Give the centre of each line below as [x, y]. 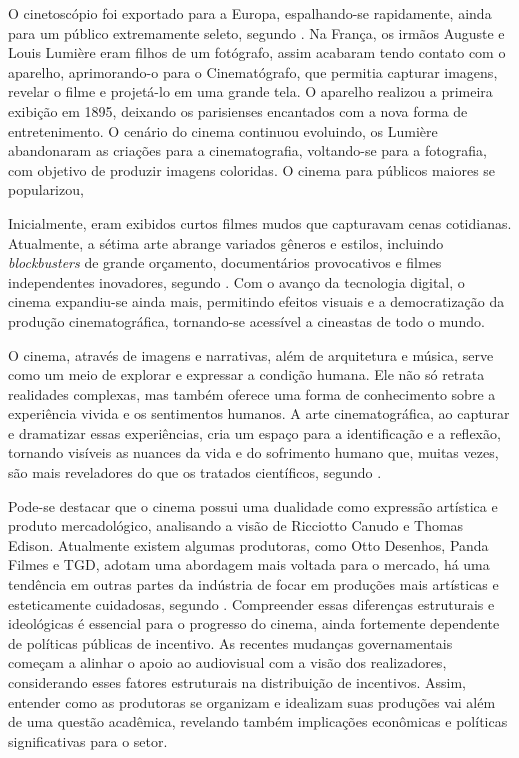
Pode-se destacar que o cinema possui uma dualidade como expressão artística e [253, 505]
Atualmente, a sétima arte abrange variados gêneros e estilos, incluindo [226, 242]
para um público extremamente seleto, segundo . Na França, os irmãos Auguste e [256, 32]
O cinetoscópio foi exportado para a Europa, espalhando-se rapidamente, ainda [250, 13]
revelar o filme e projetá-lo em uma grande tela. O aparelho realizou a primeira [250, 91]
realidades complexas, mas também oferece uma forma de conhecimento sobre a [252, 393]
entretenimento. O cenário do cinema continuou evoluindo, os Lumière [223, 130]
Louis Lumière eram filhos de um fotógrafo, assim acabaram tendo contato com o [257, 52]
